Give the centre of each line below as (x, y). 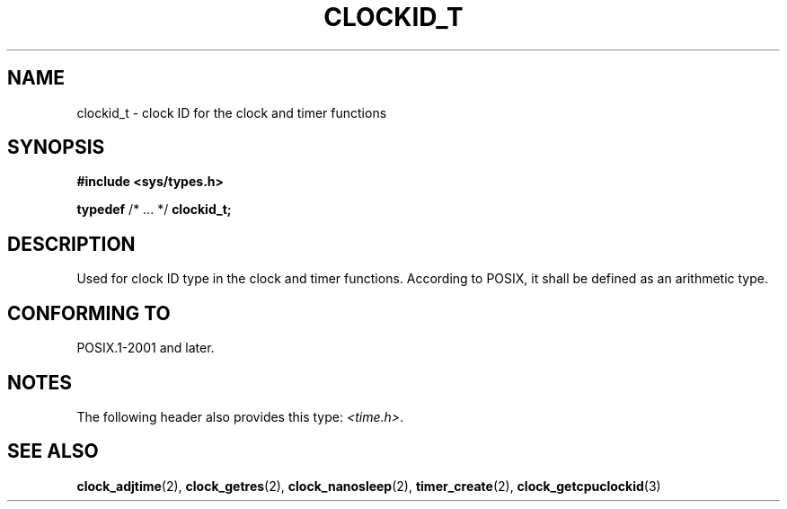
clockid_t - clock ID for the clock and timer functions (232, 112)
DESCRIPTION (71, 244)
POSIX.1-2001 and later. (146, 348)
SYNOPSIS (56, 147)
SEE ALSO (53, 451)
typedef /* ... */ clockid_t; (154, 210)
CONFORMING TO (89, 313)
